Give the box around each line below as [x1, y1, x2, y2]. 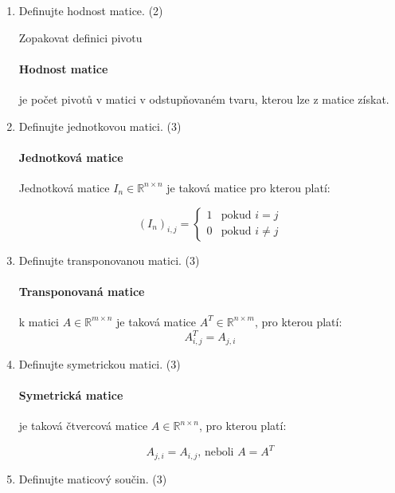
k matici [18, 313, 59, 329]
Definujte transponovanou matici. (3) [18, 251, 200, 268]
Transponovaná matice [18, 282, 145, 299]
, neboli [197, 447, 234, 459]
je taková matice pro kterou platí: [166, 179, 330, 195]
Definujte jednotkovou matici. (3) [18, 117, 182, 134]
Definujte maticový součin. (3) [18, 470, 167, 487]
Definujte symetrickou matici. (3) [18, 355, 181, 372]
